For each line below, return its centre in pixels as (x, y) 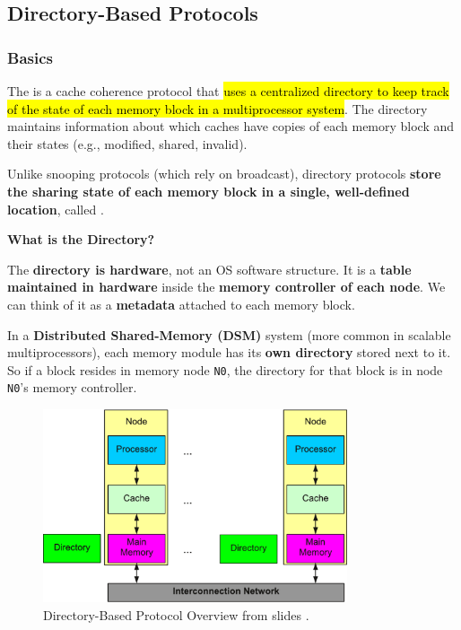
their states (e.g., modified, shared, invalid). (127, 143)
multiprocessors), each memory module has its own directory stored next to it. (229, 352)
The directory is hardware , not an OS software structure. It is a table (209, 269)
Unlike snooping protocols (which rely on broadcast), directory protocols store (224, 174)
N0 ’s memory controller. (72, 387)
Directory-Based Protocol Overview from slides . (176, 614)
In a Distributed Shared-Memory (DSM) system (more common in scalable (229, 334)
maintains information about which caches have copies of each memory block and (231, 126)
